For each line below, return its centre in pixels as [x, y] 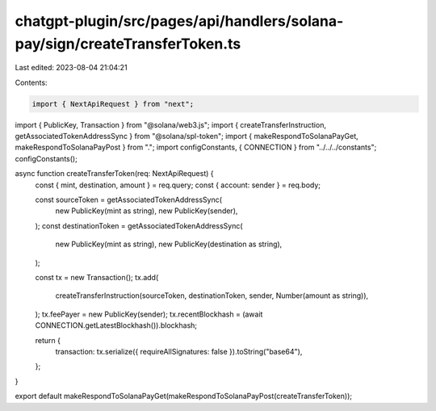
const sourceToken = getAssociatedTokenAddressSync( [128, 200]
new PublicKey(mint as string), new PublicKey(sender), [147, 211]
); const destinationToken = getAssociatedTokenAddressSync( [139, 225]
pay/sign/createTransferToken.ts [128, 44]
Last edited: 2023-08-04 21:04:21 [71, 68]
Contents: [31, 82]
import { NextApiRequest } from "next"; [113, 104]
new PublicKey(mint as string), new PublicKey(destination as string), [169, 244]
